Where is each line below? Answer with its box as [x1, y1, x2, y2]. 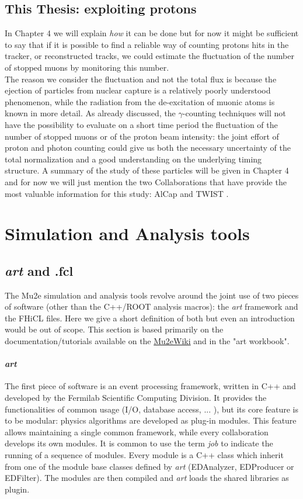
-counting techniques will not [182, 107, 286, 119]
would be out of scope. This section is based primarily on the [5, 323, 224, 335]
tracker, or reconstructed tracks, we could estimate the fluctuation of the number [5, 50, 294, 62]
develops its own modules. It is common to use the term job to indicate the [5, 437, 273, 449]
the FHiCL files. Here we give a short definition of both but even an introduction [5, 311, 295, 324]
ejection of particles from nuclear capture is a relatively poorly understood [5, 84, 271, 96]
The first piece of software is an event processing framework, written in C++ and [5, 380, 296, 392]
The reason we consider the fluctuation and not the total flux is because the [5, 72, 277, 85]
